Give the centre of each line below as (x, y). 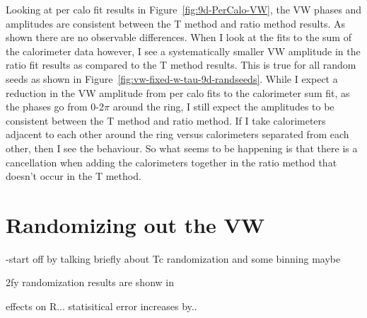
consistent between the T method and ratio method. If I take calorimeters (166, 120)
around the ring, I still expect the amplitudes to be (223, 107)
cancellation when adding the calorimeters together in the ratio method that (171, 162)
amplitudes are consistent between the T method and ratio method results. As (176, 23)
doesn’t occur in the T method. (74, 176)
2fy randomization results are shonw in (90, 282)
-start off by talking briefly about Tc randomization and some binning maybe (173, 258)
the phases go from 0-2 (55, 107)
